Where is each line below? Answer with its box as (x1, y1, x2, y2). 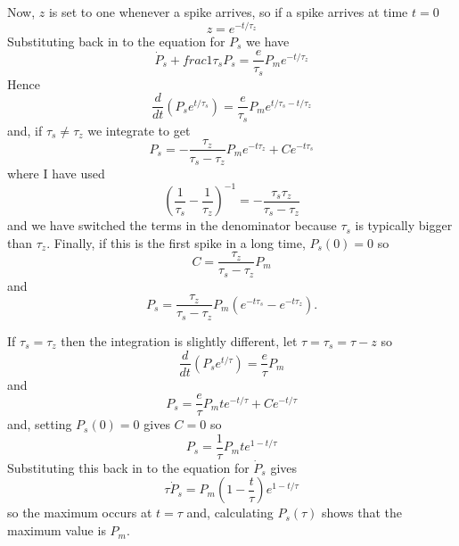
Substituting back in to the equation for (7, 31, 225, 50)
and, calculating (186, 503, 274, 522)
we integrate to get (87, 120, 191, 139)
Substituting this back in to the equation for (7, 458, 250, 476)
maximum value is (7, 521, 106, 540)
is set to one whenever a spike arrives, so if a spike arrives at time (48, 3, 408, 21)
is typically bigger (355, 216, 453, 235)
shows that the (322, 503, 403, 522)
